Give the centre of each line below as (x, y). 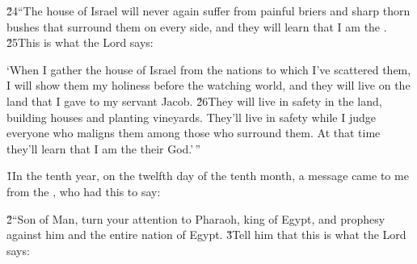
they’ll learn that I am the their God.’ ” (104, 148)
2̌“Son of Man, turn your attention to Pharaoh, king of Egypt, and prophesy (196, 218)
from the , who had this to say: (84, 191)
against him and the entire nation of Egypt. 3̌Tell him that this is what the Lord (206, 235)
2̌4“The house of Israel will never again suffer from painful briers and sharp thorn (208, 10)
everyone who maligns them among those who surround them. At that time (194, 133)
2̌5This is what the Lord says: (80, 42)
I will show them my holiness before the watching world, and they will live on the (208, 85)
